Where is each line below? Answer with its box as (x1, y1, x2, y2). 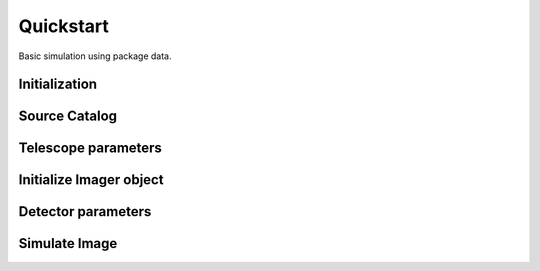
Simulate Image (18, 235, 118, 252)
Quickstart (18, 15, 110, 37)
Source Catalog (18, 108, 118, 125)
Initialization (18, 76, 98, 93)
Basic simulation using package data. (18, 50, 172, 62)
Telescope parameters (18, 140, 162, 157)
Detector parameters (18, 203, 152, 220)
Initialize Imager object (18, 171, 164, 189)
